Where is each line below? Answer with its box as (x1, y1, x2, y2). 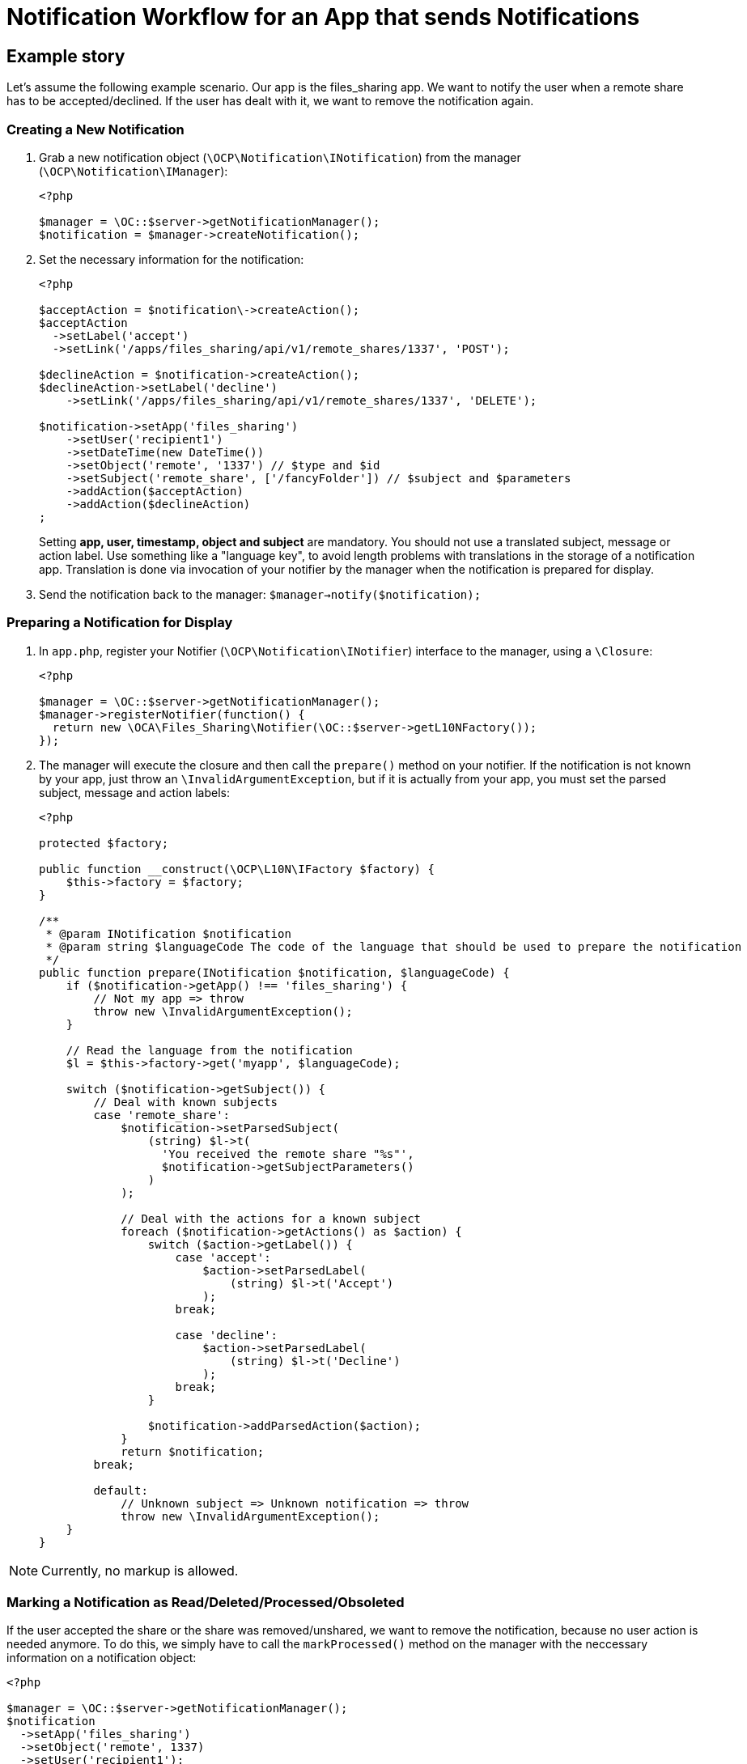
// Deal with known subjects (93, 1095, 278, 1109)
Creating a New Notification (6, 121, 185, 138)
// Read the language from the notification (66, 1043, 353, 1057)
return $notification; (121, 1444, 265, 1458)
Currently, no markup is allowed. (41, 1562, 239, 1579)
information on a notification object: (6, 1651, 197, 1665)
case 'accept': (175, 1250, 271, 1264)
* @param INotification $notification (45, 927, 291, 940)
